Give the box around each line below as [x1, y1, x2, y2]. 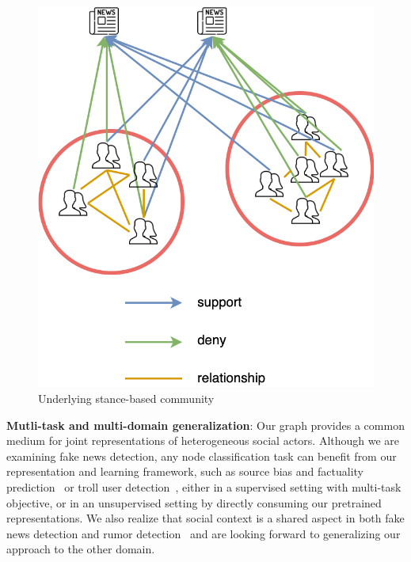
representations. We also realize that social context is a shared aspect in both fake [6, 510, 405, 526]
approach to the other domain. [6, 541, 155, 557]
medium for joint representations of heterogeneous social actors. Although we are [6, 432, 400, 449]
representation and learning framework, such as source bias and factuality [6, 463, 363, 480]
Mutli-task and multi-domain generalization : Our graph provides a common [6, 416, 405, 433]
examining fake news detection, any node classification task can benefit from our [6, 447, 397, 464]
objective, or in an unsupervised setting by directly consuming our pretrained [6, 494, 382, 511]
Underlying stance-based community [38, 390, 215, 407]
